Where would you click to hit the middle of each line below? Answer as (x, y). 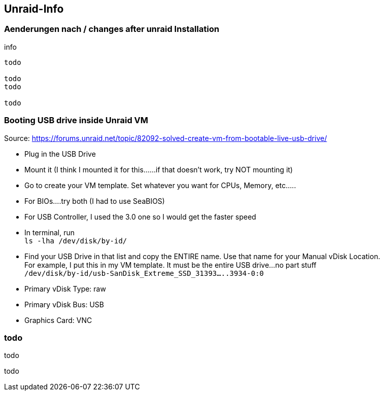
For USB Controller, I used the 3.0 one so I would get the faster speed (140, 217)
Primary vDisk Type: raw (65, 289)
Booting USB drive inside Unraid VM (76, 120)
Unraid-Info (34, 9)
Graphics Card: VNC (58, 320)
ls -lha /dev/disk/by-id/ (76, 241)
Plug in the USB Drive (60, 154)
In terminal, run (50, 232)
